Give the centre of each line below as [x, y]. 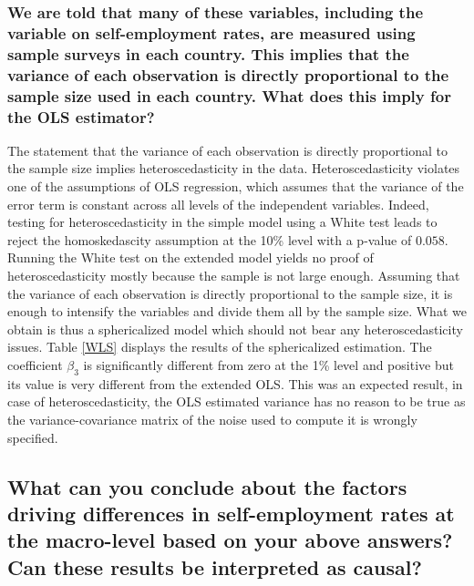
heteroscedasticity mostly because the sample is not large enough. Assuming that [234, 275]
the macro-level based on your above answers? [230, 540]
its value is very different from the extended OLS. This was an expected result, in [235, 383]
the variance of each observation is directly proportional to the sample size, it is [230, 293]
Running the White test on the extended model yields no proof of [191, 257]
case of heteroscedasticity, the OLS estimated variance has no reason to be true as [237, 401]
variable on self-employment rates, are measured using [211, 32]
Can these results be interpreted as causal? [215, 566]
